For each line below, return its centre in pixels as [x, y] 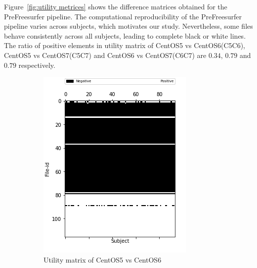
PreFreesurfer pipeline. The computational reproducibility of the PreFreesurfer [123, 16]
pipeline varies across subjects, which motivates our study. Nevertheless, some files [128, 26]
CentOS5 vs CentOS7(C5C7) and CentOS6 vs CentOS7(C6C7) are [105, 55]
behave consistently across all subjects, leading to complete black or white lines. [125, 35]
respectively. [37, 65]
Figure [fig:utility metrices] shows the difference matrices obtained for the [116, 6]
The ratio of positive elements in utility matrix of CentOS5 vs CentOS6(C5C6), [125, 45]
